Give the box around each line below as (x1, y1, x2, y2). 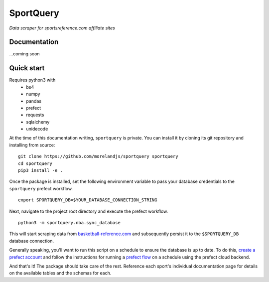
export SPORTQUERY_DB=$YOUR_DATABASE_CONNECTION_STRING (18, 197, 157, 203)
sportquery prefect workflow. (9, 185, 73, 191)
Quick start (9, 64, 45, 72)
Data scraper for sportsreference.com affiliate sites (9, 25, 116, 31)
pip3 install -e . (18, 167, 63, 173)
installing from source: (9, 142, 55, 148)
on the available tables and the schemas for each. (9, 270, 112, 276)
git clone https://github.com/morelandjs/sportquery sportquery (18, 153, 179, 159)
